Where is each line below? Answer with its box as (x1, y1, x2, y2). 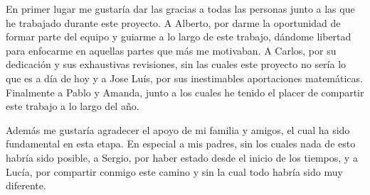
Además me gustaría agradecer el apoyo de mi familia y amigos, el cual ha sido (6, 122, 350, 137)
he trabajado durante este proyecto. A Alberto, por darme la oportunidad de (6, 15, 341, 30)
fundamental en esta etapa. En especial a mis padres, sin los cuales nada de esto (6, 136, 356, 151)
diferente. (6, 178, 46, 193)
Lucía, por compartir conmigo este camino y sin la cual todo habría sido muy (6, 164, 343, 179)
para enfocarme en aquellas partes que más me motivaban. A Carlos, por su (6, 43, 337, 57)
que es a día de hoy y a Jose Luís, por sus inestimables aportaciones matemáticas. (6, 70, 363, 85)
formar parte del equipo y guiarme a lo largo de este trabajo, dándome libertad (6, 29, 351, 44)
